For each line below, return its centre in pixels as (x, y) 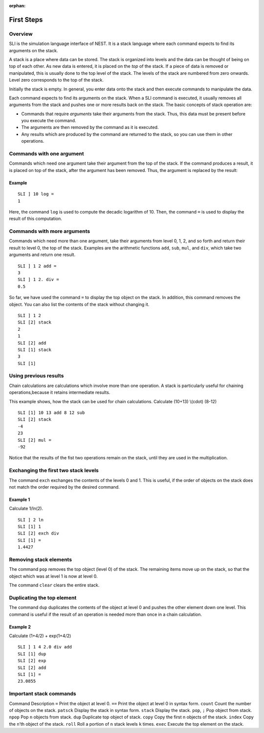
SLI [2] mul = (34, 440)
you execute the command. (49, 121)
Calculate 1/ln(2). (26, 509)
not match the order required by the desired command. (64, 487)
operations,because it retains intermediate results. (60, 392)
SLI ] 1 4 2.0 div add (45, 647)
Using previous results (36, 376)
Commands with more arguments (50, 231)
